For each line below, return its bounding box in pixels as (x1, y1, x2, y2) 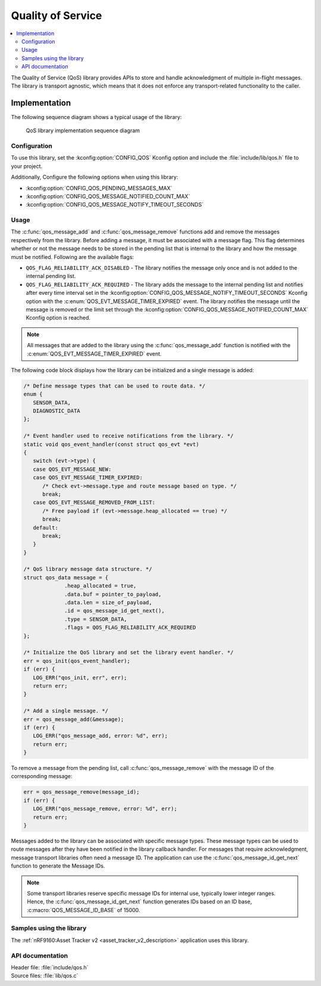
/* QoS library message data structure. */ (23, 566, 153, 573)
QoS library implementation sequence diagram (26, 127, 140, 134)
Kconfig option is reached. (26, 314, 91, 322)
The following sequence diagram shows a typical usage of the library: (11, 113, 182, 120)
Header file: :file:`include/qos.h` (11, 963, 89, 971)
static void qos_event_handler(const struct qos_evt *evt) (23, 441, 199, 448)
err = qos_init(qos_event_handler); (23, 657, 131, 664)
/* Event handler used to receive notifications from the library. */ (23, 432, 234, 439)
